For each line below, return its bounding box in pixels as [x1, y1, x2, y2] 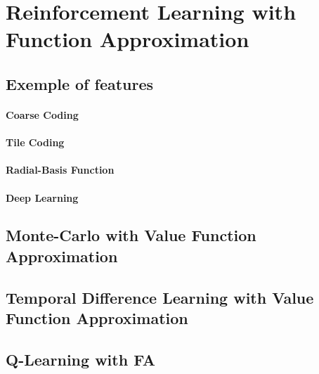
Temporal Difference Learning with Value [6, 286, 314, 308]
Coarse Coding [6, 107, 79, 122]
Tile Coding [6, 135, 65, 150]
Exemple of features [6, 72, 154, 94]
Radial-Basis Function [6, 162, 115, 177]
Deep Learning [6, 190, 79, 205]
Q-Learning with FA [6, 348, 155, 370]
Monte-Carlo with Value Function [6, 224, 256, 246]
